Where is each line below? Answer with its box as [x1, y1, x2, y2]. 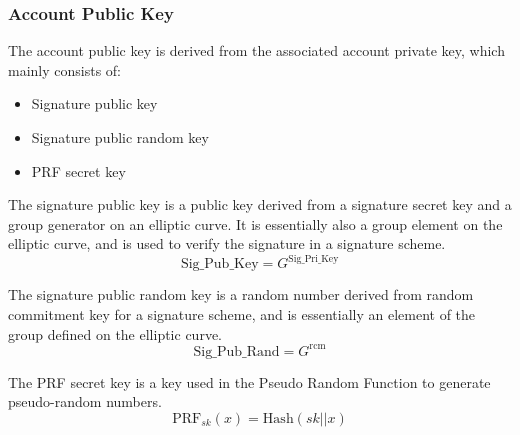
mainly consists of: [8, 59, 122, 80]
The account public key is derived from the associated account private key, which [8, 40, 505, 61]
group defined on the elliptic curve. [8, 323, 222, 344]
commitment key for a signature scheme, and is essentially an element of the [8, 304, 476, 325]
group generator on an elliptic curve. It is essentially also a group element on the [8, 213, 503, 234]
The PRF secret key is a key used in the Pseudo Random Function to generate [8, 371, 491, 392]
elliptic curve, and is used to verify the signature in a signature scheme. [8, 233, 446, 254]
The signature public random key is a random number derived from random [8, 284, 474, 305]
